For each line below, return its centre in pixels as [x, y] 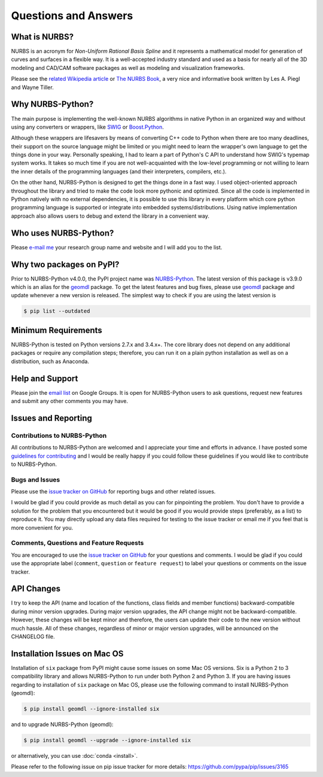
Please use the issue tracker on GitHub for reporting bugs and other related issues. [113, 492]
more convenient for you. [42, 528]
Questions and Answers [72, 16]
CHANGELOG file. [33, 636]
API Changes [36, 589]
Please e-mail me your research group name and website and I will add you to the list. [117, 247]
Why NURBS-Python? [52, 104]
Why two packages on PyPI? [65, 264]
